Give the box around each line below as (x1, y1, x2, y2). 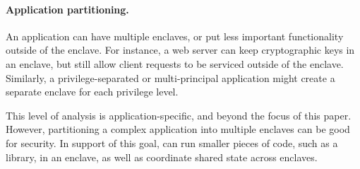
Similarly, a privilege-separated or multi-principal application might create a (6, 70, 335, 85)
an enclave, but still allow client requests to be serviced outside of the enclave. (6, 56, 344, 71)
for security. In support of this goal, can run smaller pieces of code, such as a (6, 135, 338, 150)
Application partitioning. (6, 1, 129, 16)
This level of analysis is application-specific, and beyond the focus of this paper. (6, 107, 352, 122)
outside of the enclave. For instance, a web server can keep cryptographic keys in (6, 42, 355, 57)
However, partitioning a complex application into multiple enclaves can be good (6, 122, 350, 136)
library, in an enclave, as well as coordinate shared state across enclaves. (6, 149, 318, 164)
